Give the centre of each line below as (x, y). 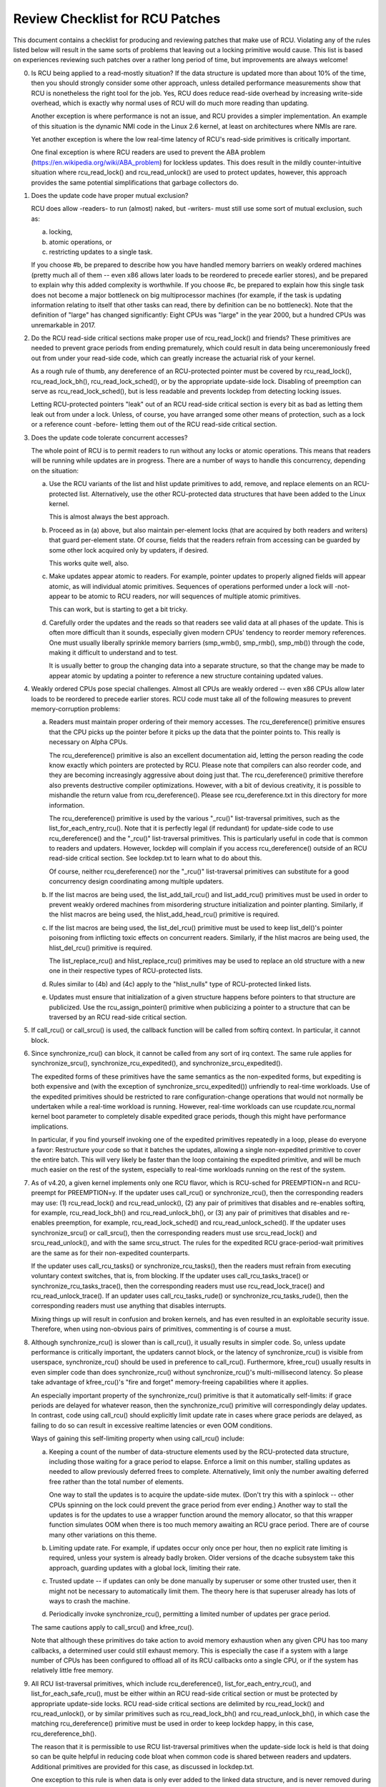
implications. (50, 1127)
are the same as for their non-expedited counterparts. (110, 1253)
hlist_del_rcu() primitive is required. (101, 948)
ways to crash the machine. (90, 1601)
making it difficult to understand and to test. (113, 653)
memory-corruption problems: (76, 708)
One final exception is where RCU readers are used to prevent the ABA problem (148, 152)
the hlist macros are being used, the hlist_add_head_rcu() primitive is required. (164, 914)
